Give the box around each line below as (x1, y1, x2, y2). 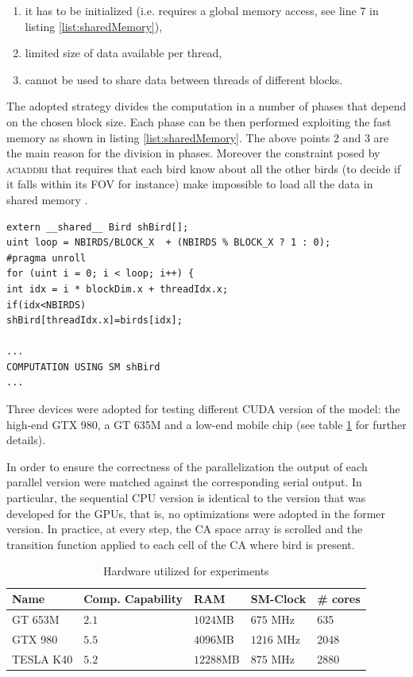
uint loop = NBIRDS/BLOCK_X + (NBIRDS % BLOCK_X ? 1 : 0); (6, 237, 331, 249)
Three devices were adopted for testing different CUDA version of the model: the (6, 400, 400, 417)
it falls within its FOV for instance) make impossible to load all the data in (6, 176, 373, 192)
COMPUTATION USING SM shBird (6, 361, 160, 373)
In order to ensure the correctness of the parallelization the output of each (6, 458, 368, 474)
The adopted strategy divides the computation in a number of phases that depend (6, 98, 407, 114)
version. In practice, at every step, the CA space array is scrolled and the (6, 520, 363, 537)
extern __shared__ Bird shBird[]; (6, 221, 189, 233)
